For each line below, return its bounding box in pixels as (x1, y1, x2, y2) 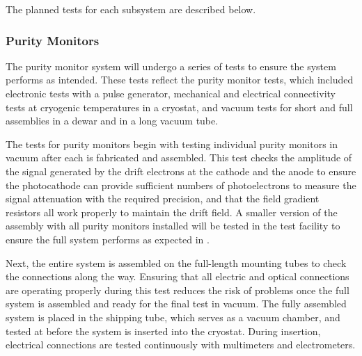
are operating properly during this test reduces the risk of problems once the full (6, 282, 349, 297)
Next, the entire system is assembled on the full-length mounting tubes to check (6, 255, 347, 270)
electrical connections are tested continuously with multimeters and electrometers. (6, 337, 356, 352)
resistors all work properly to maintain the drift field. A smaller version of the (6, 204, 338, 219)
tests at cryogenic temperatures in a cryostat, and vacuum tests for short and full (6, 99, 353, 114)
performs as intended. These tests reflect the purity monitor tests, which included (6, 72, 354, 87)
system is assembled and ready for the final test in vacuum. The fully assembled (6, 296, 347, 311)
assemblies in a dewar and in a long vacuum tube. (6, 113, 219, 128)
